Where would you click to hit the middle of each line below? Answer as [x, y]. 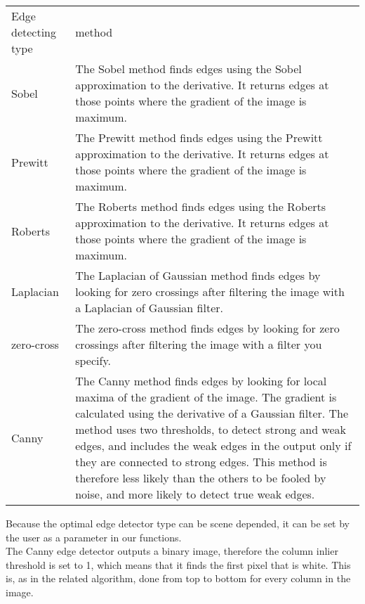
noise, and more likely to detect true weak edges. [195, 494]
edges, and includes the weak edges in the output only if [213, 445]
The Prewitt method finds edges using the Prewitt [199, 137]
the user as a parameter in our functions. [94, 537]
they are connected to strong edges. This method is [201, 462]
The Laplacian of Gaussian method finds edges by [198, 275]
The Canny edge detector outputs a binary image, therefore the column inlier [172, 551]
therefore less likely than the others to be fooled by [201, 478]
